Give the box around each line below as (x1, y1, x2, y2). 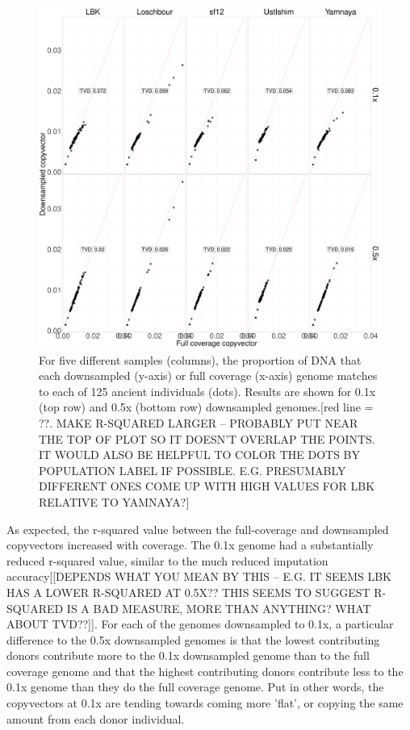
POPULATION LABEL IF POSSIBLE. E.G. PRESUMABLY (39, 461, 346, 478)
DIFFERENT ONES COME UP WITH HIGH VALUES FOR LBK (39, 478, 375, 494)
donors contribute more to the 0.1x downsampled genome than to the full (6, 647, 370, 664)
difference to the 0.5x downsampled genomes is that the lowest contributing (6, 631, 380, 648)
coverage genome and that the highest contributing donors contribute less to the (6, 662, 404, 679)
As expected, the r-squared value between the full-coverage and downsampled (6, 520, 389, 537)
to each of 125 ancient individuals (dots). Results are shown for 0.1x (39, 382, 376, 399)
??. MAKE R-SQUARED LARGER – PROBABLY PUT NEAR (39, 414, 358, 431)
